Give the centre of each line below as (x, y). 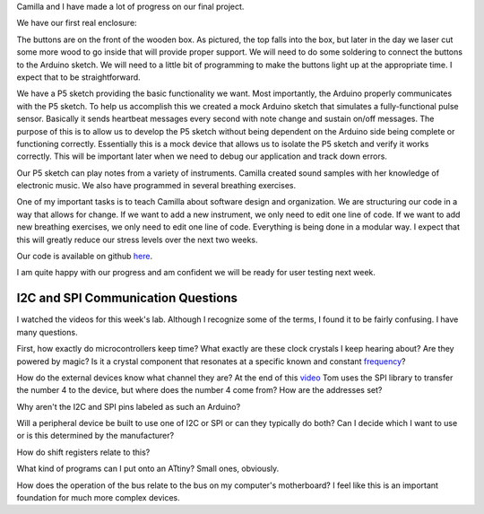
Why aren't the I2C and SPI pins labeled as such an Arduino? (129, 406)
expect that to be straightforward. (78, 77)
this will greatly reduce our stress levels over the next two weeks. (137, 240)
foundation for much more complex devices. (98, 498)
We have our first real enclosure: (77, 23)
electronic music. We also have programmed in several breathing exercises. (156, 186)
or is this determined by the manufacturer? (95, 436)
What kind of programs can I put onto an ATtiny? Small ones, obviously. (148, 469)
